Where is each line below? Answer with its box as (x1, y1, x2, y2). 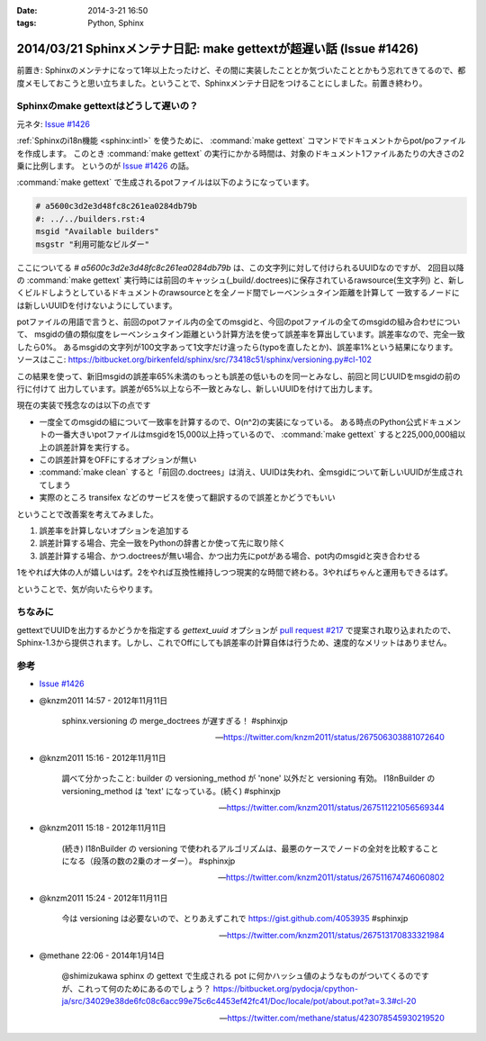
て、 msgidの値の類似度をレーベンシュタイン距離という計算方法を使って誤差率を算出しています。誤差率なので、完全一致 (16, 329, 465, 339)
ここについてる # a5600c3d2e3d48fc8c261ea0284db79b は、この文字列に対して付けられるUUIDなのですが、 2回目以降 (16, 262, 464, 273)
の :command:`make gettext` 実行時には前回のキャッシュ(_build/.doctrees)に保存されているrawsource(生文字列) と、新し (16, 275, 464, 285)
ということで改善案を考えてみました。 (16, 509, 158, 520)
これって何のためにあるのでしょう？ (76, 982, 211, 994)
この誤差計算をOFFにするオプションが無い (39, 455, 197, 465)
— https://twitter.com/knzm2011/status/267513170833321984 (219, 929, 445, 940)
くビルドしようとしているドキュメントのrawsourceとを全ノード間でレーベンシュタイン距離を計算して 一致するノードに (16, 287, 460, 298)
